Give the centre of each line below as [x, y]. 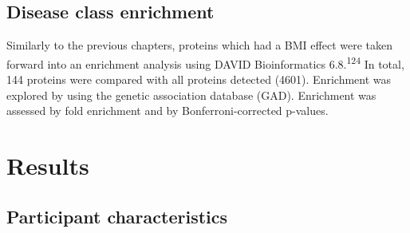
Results [48, 166]
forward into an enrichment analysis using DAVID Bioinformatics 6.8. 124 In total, [205, 62]
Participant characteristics [117, 216]
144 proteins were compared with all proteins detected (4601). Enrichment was [199, 79]
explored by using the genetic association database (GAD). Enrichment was [191, 95]
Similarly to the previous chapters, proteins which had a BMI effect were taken [199, 45]
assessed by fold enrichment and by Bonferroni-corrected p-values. [168, 111]
